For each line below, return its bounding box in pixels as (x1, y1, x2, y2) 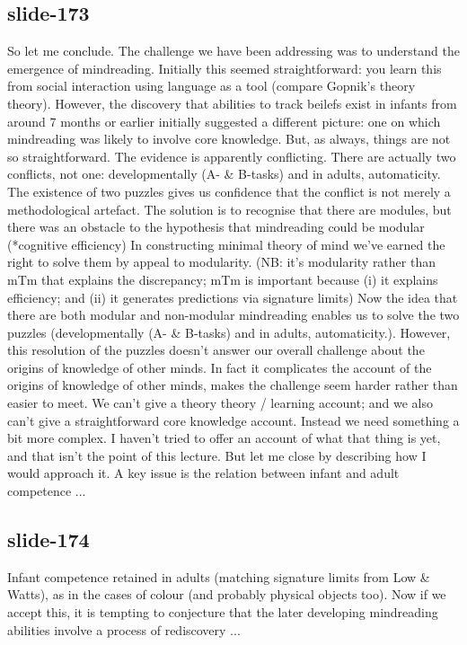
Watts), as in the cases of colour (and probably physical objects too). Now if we (7, 585, 446, 604)
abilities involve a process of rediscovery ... (7, 620, 241, 639)
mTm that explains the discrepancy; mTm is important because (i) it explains (7, 269, 438, 288)
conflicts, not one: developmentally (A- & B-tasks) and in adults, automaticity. (7, 164, 441, 183)
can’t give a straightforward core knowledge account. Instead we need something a (7, 411, 460, 429)
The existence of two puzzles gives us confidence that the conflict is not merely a (7, 181, 451, 200)
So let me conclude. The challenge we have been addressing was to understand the (7, 41, 460, 60)
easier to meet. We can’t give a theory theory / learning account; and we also (7, 393, 433, 412)
